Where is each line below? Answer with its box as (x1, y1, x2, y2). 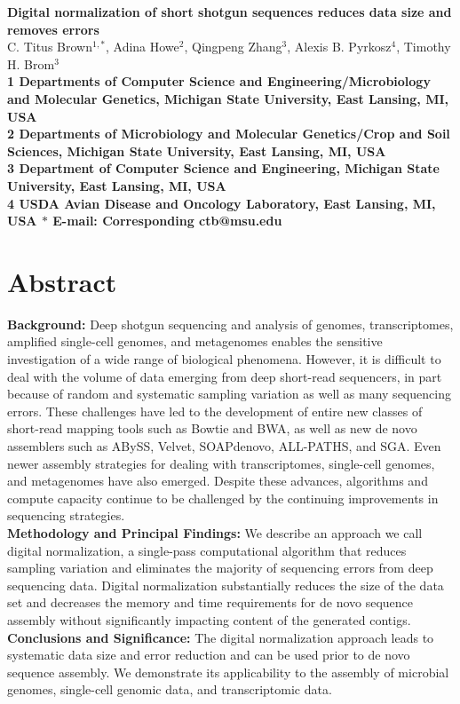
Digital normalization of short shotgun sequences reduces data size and (7, 3, 452, 20)
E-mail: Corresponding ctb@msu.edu (52, 211, 282, 230)
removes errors (7, 20, 99, 38)
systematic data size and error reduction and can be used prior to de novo (7, 645, 410, 664)
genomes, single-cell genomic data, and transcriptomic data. (7, 680, 332, 699)
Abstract (7, 263, 117, 299)
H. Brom (7, 54, 55, 73)
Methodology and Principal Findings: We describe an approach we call (7, 523, 423, 542)
